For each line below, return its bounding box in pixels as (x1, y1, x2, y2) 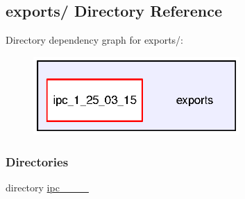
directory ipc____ (6, 180, 89, 194)
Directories (6, 153, 69, 170)
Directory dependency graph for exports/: (6, 33, 184, 47)
